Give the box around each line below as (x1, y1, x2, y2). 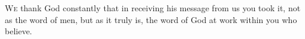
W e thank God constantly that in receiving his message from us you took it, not (5, 2, 301, 14)
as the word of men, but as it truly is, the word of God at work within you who (5, 13, 297, 25)
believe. (5, 25, 32, 37)
